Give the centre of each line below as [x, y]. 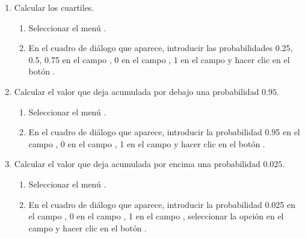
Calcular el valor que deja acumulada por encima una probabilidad [137, 164]
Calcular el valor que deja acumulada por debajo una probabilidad [137, 91]
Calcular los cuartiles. [54, 7]
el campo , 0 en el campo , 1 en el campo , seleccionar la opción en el [156, 216]
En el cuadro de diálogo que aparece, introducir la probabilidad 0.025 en [162, 204]
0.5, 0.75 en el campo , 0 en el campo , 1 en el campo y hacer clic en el [159, 59]
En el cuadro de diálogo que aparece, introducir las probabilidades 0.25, [161, 48]
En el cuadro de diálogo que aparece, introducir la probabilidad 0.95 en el [164, 132]
